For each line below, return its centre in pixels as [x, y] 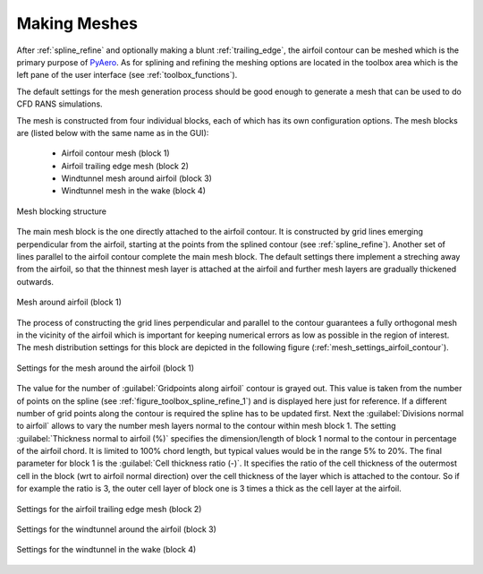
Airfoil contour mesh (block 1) [115, 153]
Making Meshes [77, 23]
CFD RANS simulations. [59, 104]
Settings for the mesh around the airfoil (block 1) [106, 368]
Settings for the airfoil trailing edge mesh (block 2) [109, 509]
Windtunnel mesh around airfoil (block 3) [136, 178]
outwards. [35, 281]
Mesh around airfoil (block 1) [69, 302]
